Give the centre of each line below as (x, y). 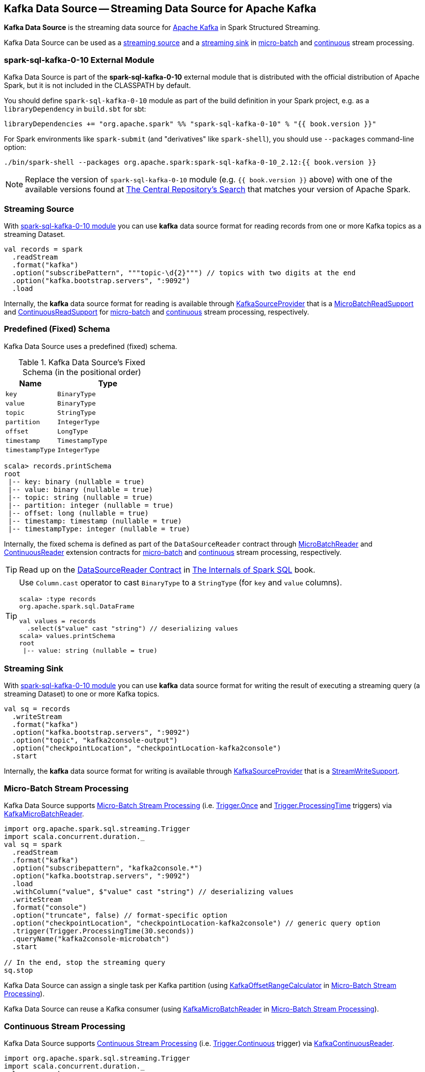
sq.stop (19, 971)
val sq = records (37, 709)
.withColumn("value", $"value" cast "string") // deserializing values (153, 892)
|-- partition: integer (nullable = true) (91, 505)
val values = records (58, 621)
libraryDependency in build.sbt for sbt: (75, 109)
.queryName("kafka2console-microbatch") (91, 939)
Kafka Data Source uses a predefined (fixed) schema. (91, 346)
